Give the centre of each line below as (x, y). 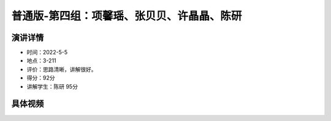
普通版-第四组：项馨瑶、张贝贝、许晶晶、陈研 (127, 16)
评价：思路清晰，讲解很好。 (62, 69)
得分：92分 (41, 78)
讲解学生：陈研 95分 (52, 86)
